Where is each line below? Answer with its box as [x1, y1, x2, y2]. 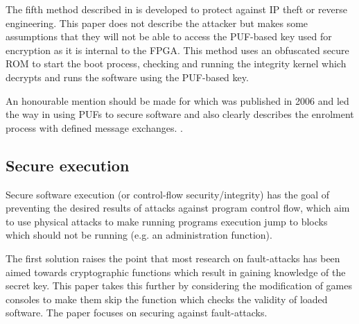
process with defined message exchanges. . [6, 120, 183, 135]
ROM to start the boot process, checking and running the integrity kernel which [6, 56, 347, 71]
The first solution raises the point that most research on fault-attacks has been [6, 250, 340, 265]
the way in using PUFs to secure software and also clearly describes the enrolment [6, 107, 354, 121]
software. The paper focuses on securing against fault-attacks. [6, 305, 268, 320]
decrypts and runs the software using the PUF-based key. [6, 69, 249, 84]
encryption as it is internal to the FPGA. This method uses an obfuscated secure [6, 42, 349, 57]
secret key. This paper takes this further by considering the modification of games [6, 278, 352, 293]
